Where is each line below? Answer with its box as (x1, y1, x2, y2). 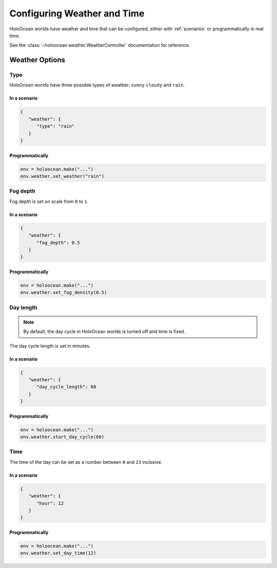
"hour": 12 (36, 500, 64, 506)
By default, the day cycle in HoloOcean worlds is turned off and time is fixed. (23, 329, 186, 335)
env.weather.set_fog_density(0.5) (20, 290, 107, 295)
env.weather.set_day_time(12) (20, 550, 96, 556)
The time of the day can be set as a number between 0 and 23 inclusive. (9, 459, 163, 465)
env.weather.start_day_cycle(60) (20, 434, 105, 440)
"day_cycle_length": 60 (36, 384, 96, 390)
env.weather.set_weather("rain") (20, 174, 105, 179)
